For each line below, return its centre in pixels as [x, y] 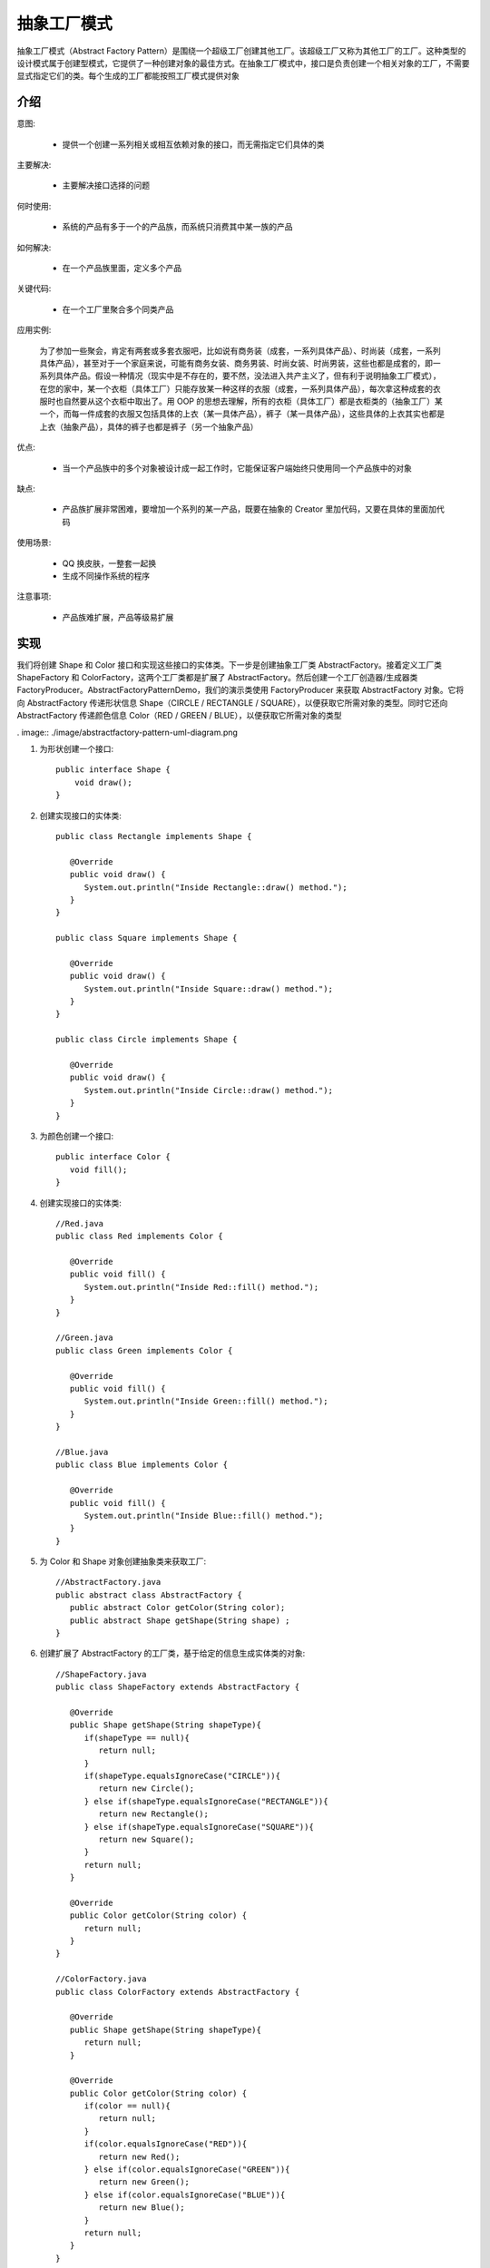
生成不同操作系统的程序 [106, 576]
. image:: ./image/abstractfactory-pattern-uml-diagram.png [127, 732]
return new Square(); [147, 1839]
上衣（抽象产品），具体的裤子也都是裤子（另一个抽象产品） [149, 426]
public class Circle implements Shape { [147, 1040]
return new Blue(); [142, 2208]
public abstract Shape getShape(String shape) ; [180, 1620]
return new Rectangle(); [153, 1814]
